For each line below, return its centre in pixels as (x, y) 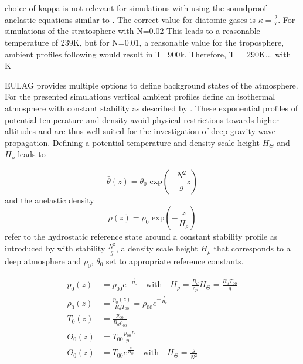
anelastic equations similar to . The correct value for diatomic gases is (130, 19)
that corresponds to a (252, 248)
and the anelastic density (50, 200)
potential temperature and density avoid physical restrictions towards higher (142, 119)
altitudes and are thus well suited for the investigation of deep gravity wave (140, 131)
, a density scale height (157, 248)
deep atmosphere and (43, 261)
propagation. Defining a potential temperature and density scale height (132, 142)
